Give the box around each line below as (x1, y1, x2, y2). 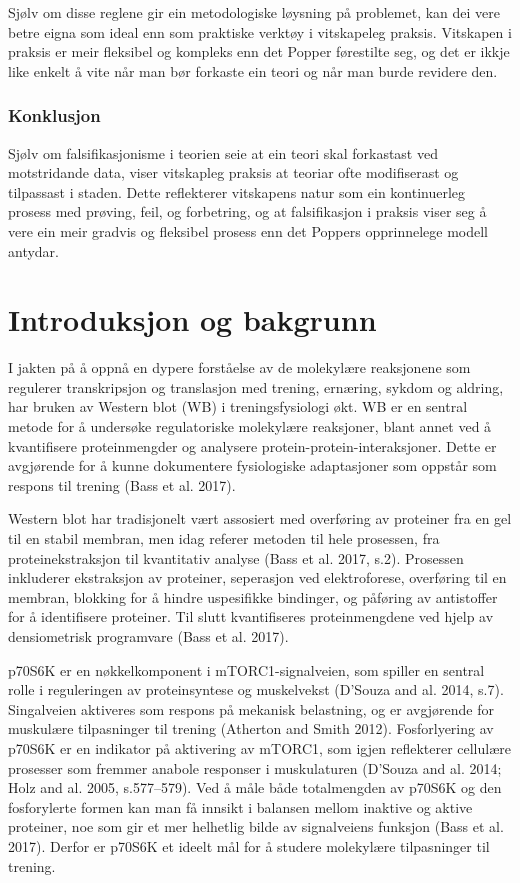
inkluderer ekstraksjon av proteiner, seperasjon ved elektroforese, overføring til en (8, 567, 507, 588)
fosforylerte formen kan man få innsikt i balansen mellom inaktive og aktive (8, 796, 473, 817)
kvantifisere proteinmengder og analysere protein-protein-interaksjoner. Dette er (8, 435, 497, 456)
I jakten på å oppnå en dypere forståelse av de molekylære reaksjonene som (8, 357, 471, 378)
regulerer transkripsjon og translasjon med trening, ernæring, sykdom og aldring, (8, 376, 504, 397)
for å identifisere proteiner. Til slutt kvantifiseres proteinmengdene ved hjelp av (8, 606, 494, 627)
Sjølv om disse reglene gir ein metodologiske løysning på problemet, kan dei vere (8, 2, 500, 22)
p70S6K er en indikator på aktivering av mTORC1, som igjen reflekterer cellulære (8, 737, 511, 758)
